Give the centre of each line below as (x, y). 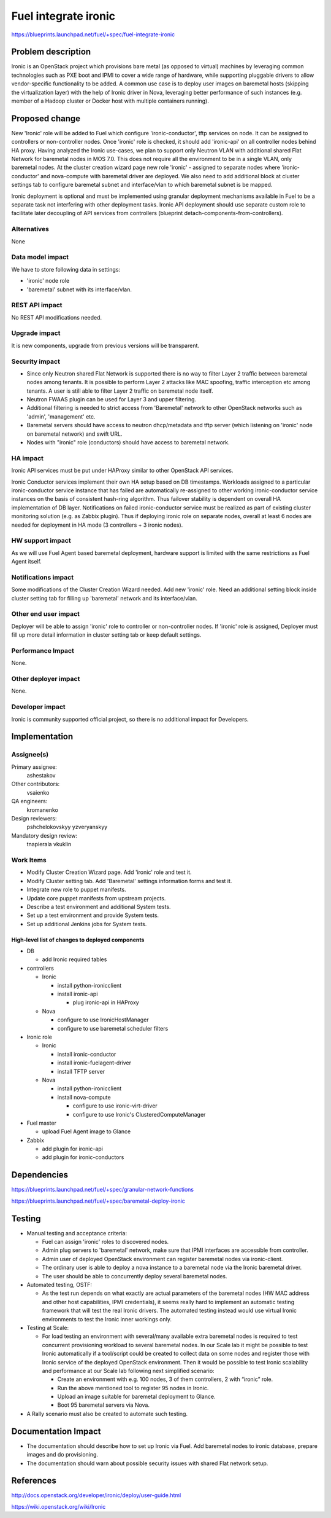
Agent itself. (27, 562)
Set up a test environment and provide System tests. (93, 915)
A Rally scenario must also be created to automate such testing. (107, 1414)
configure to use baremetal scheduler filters (113, 1028)
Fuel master (41, 1123)
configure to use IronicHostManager (103, 1020)
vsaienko (38, 792)
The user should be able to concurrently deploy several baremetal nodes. (135, 1276)
